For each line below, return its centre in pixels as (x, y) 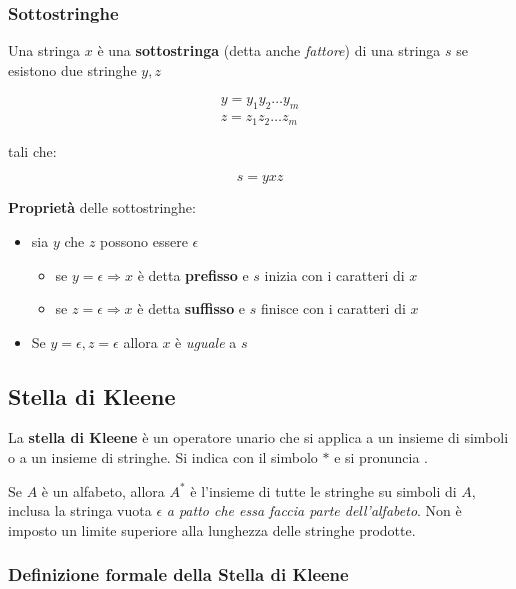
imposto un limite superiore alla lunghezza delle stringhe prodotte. (212, 529)
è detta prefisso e (193, 274)
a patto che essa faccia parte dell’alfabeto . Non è (314, 510)
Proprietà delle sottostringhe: (102, 207)
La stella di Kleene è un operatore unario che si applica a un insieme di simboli (258, 437)
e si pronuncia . (381, 457)
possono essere (144, 240)
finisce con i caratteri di (333, 308)
